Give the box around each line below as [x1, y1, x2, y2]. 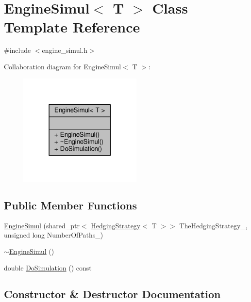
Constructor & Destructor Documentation [4, 286, 221, 301]
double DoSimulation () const [4, 262, 92, 272]
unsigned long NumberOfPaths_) [4, 230, 103, 240]
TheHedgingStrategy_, [179, 220, 248, 230]
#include [4, 45, 31, 55]
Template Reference [4, 17, 140, 37]
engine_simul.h [42, 45, 87, 55]
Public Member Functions [4, 197, 137, 212]
